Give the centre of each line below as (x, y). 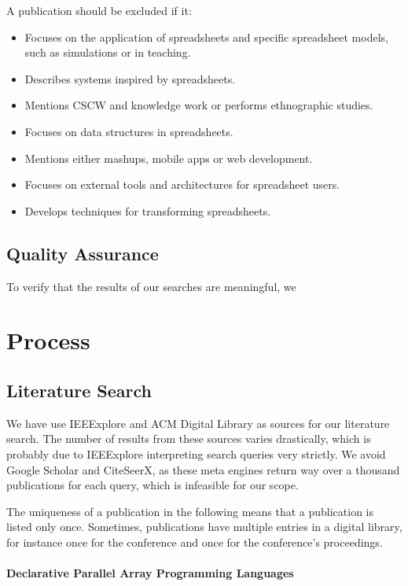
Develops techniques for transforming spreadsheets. (148, 210)
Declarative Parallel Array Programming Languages (150, 573)
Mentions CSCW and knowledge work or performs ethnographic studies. (199, 105)
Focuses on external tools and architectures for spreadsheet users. (182, 184)
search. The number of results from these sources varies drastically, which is (189, 439)
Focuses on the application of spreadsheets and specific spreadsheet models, (206, 37)
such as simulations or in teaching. (108, 52)
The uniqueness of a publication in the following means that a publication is (190, 511)
